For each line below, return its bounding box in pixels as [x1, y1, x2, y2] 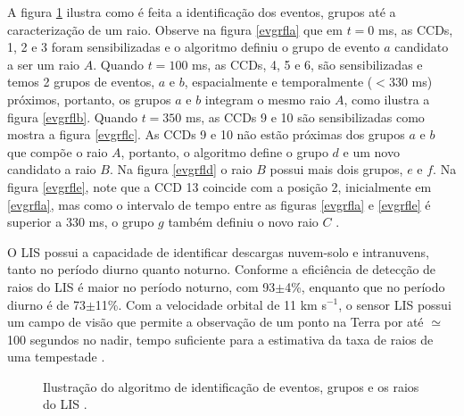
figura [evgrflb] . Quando [7, 107, 137, 126]
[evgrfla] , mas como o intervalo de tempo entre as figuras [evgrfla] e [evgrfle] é [7, 195, 431, 213]
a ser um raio [7, 54, 80, 73]
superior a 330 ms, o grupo [7, 212, 154, 231]
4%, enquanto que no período [285, 277, 445, 295]
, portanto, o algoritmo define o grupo [120, 142, 328, 161]
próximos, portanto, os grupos [7, 89, 171, 108]
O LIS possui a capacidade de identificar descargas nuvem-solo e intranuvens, [7, 242, 429, 261]
